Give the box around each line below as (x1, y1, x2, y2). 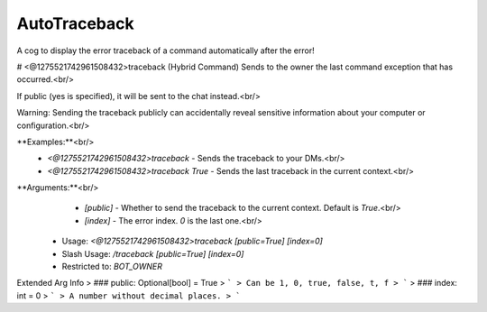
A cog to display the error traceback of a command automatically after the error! (16, 45, 315, 56)
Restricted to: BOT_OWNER (61, 262, 162, 272)
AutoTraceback (16, 14, 134, 33)
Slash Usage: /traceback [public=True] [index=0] (61, 248, 244, 259)
